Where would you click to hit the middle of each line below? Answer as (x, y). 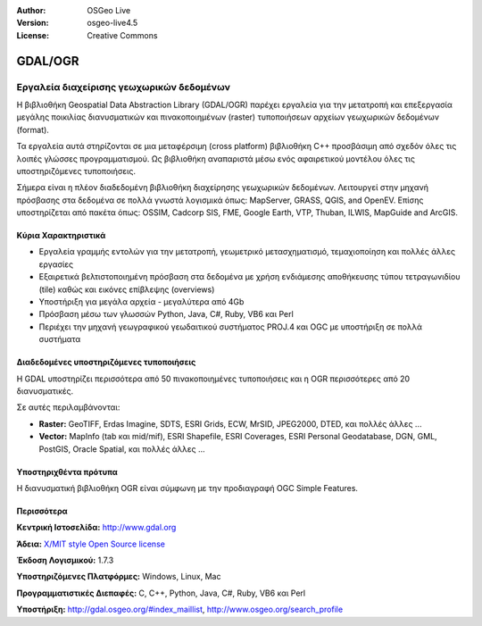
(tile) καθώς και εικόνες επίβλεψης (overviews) (127, 289)
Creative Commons (122, 35)
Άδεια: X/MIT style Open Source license (91, 544)
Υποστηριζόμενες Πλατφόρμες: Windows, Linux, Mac (119, 577)
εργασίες (56, 264)
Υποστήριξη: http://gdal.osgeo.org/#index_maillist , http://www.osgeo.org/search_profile (180, 609)
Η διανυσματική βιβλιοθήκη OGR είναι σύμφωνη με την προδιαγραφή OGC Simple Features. (187, 488)
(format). (33, 129)
